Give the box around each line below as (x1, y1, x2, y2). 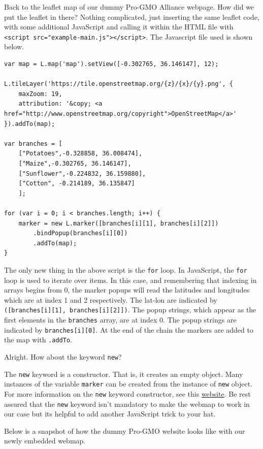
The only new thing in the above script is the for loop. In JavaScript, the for (4, 264, 247, 275)
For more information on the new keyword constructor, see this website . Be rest (4, 388, 251, 399)
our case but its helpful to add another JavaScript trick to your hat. (4, 408, 216, 419)
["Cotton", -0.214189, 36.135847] (18, 180, 135, 187)
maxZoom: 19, (18, 90, 62, 98)
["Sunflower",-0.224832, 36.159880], (18, 170, 146, 177)
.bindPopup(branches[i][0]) (33, 230, 128, 237)
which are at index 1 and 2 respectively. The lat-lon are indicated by (4, 294, 217, 305)
